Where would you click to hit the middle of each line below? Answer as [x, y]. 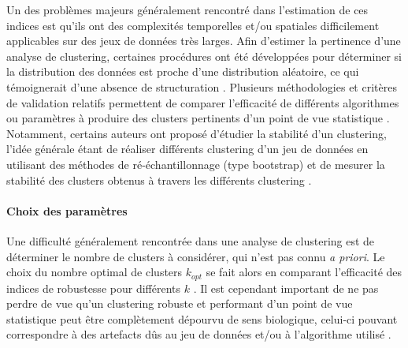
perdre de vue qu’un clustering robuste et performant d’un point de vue [180, 303]
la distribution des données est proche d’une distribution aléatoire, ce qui [183, 71]
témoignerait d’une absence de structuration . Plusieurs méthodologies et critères [202, 86]
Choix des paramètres [67, 210]
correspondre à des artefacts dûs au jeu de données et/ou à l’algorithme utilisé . [199, 334]
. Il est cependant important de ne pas [286, 288]
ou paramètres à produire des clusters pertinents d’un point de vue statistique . [198, 118]
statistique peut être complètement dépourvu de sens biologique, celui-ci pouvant [202, 318]
